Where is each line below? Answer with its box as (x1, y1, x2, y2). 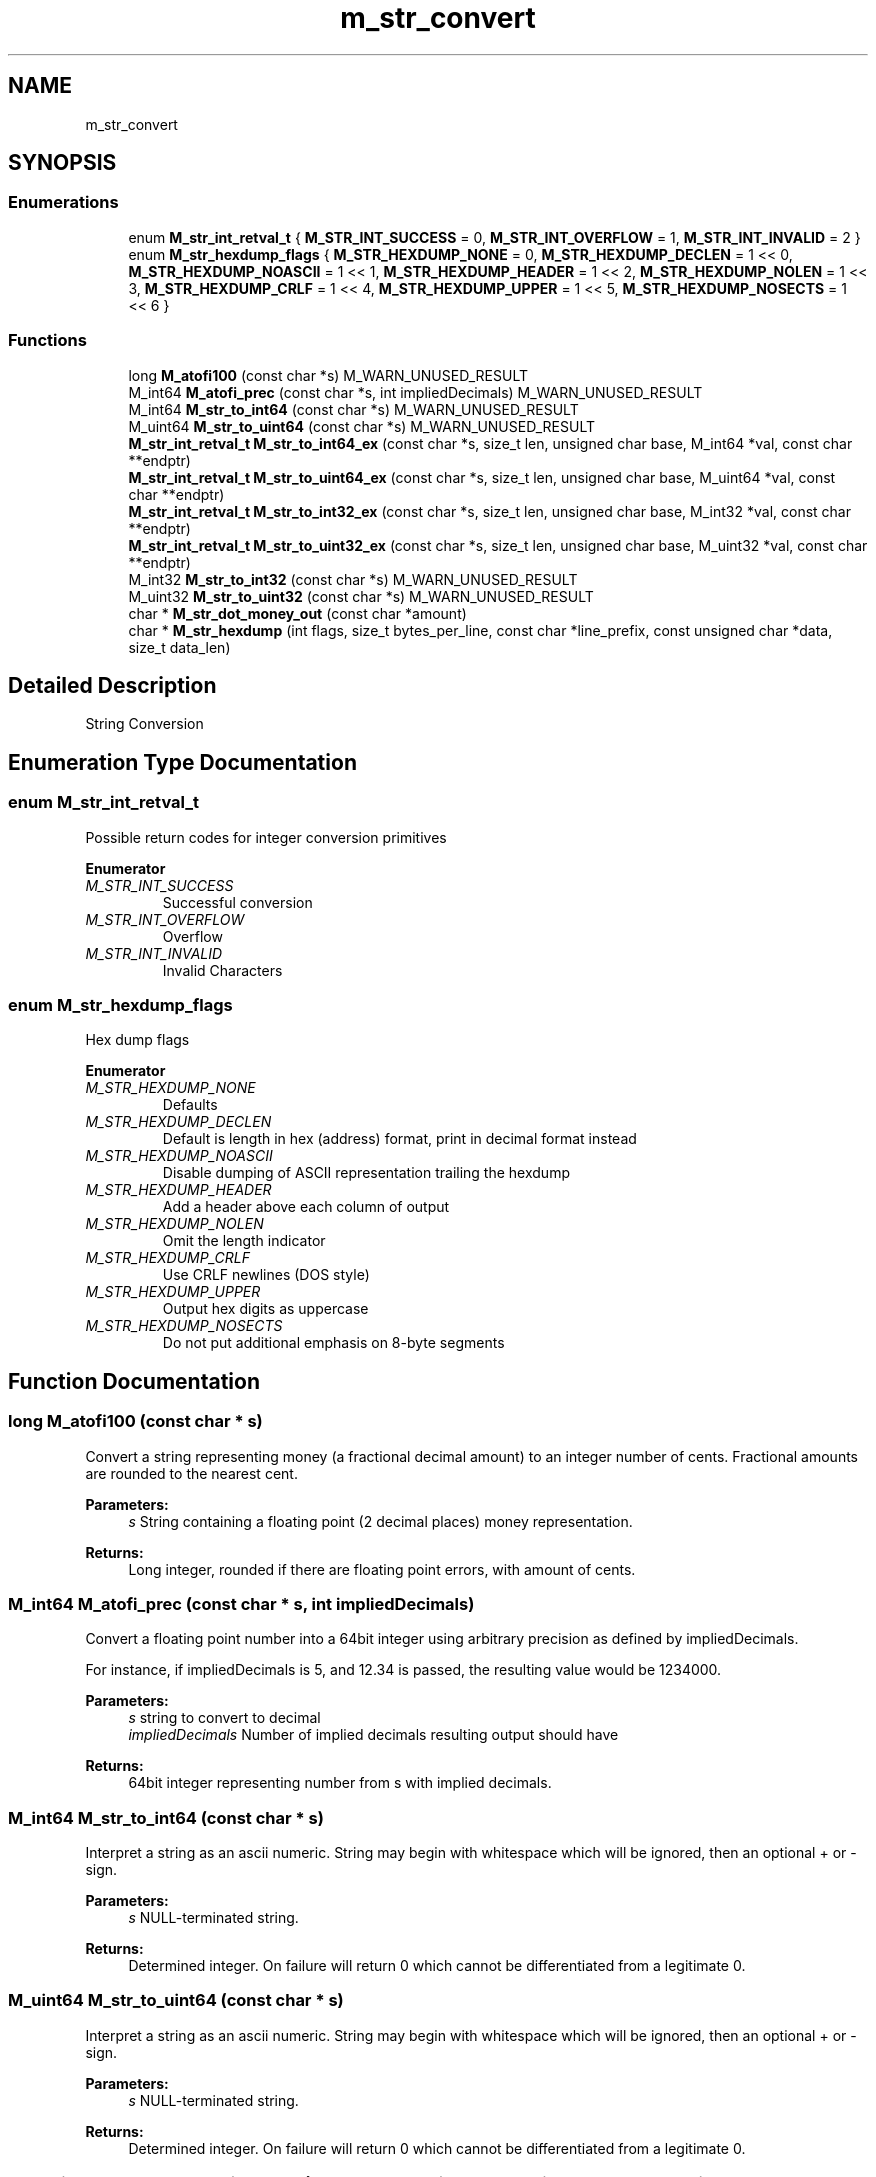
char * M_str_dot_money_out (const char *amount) (128, 604, 467, 622)
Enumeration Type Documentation (8, 749, 357, 775)
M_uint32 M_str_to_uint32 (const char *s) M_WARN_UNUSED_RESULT (128, 587, 594, 605)
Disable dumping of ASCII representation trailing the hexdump (162, 1164, 570, 1182)
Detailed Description (8, 672, 217, 698)
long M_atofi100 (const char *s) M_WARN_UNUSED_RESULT (128, 366, 529, 384)
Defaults (162, 1096, 218, 1114)
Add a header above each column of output (162, 1198, 450, 1216)
